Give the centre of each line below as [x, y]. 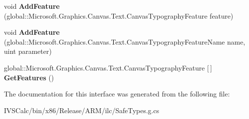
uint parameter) [28, 51]
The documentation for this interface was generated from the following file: [117, 94]
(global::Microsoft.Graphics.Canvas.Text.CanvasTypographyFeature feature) [119, 15]
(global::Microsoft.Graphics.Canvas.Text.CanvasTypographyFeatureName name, [125, 41]
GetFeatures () [29, 77]
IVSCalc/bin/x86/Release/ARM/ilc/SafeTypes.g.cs [82, 110]
